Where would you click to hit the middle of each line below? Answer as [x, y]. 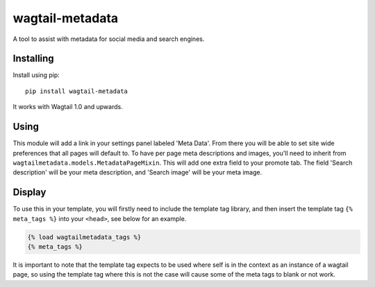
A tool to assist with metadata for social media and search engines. [109, 39]
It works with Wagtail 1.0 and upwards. [68, 107]
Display [30, 192]
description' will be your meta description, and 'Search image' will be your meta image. [137, 172]
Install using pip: [36, 75]
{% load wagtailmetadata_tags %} [84, 237]
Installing [34, 59]
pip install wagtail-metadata [77, 91]
